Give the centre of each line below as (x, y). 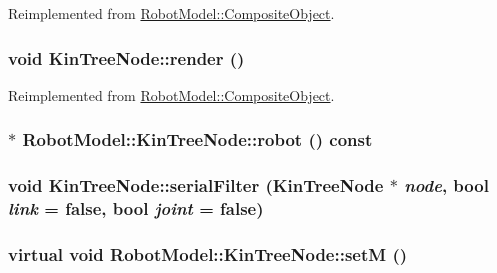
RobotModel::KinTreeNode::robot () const (197, 139)
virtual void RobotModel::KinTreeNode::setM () (208, 253)
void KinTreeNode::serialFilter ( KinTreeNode (196, 185)
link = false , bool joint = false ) (136, 208)
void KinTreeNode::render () (126, 57)
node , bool (446, 185)
